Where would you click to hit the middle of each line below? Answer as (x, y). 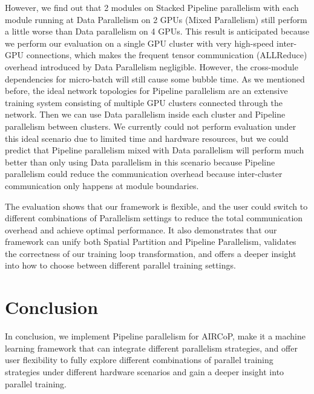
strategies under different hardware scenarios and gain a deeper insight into (145, 371)
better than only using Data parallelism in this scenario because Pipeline (140, 162)
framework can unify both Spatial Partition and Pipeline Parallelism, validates (151, 242)
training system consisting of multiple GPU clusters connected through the (144, 102)
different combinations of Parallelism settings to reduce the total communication (154, 218)
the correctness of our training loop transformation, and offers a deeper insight (151, 253)
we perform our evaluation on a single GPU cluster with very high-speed (139, 43)
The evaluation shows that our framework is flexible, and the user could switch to (156, 206)
